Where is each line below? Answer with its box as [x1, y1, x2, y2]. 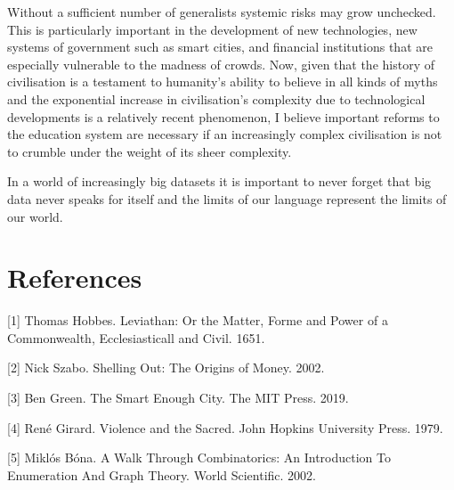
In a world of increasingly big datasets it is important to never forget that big [7, 172, 432, 191]
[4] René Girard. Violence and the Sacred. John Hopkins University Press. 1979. [7, 418, 443, 437]
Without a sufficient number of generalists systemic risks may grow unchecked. [7, 3, 436, 20]
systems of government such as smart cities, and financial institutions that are [7, 37, 433, 56]
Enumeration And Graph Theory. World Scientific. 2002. [7, 465, 317, 484]
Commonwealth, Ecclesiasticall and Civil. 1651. [7, 328, 265, 347]
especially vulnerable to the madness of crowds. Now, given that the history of [7, 54, 434, 73]
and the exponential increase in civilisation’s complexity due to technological [7, 89, 426, 108]
